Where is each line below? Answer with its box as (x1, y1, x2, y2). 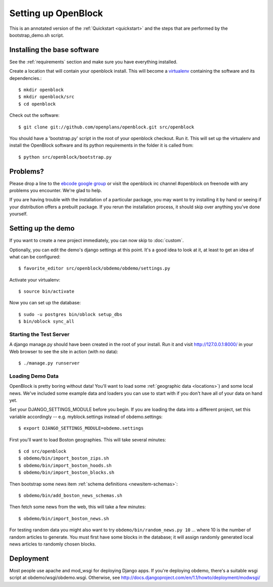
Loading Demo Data (9, 372, 59, 379)
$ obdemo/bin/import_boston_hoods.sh (18, 463, 112, 468)
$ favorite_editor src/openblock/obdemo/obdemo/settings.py (18, 265, 170, 272)
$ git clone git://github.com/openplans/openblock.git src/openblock (18, 124, 195, 130)
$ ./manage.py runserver (18, 360, 80, 366)
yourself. (9, 211, 28, 217)
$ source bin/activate (18, 289, 75, 294)
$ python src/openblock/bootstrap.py (18, 154, 112, 160)
